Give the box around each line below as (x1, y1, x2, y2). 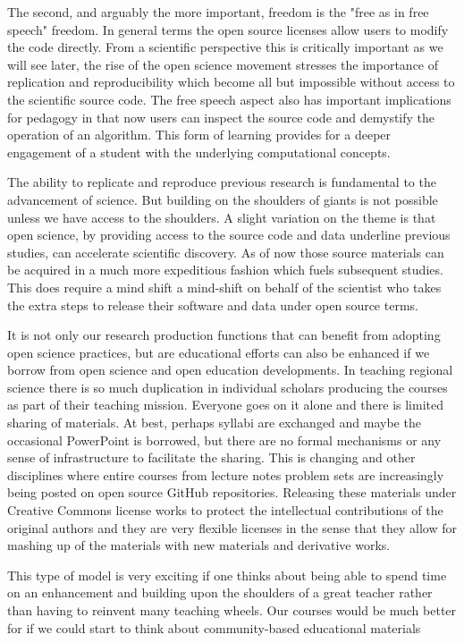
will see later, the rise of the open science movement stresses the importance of (7, 55, 439, 73)
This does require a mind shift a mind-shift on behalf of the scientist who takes (7, 277, 442, 296)
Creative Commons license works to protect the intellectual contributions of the (7, 501, 443, 520)
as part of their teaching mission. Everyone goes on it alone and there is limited (7, 395, 443, 414)
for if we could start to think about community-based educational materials (7, 618, 421, 637)
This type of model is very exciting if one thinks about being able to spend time (7, 565, 447, 584)
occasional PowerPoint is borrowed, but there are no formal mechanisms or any (7, 430, 442, 449)
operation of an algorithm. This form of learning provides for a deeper (7, 125, 392, 144)
